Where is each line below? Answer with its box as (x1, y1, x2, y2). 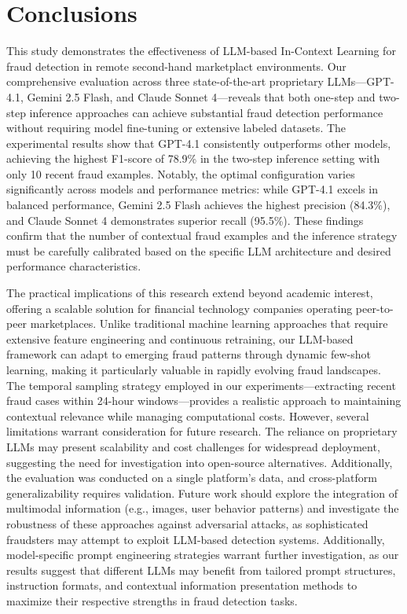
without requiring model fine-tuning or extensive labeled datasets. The (6, 119, 346, 136)
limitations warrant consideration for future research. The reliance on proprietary (6, 423, 398, 439)
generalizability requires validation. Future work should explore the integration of (6, 484, 398, 501)
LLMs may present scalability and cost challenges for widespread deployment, (6, 438, 380, 454)
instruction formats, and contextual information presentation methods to (6, 577, 357, 594)
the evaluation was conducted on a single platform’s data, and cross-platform (6, 469, 377, 486)
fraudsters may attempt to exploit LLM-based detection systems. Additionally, (6, 531, 385, 547)
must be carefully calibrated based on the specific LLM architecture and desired (6, 242, 391, 259)
